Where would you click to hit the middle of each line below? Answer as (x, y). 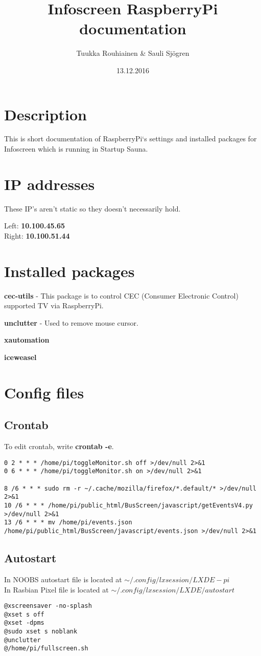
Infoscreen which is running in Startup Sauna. (76, 149)
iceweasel (20, 357)
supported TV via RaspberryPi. (54, 305)
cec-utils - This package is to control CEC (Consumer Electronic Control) (121, 295)
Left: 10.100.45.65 (35, 226)
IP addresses (50, 184)
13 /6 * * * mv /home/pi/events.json (68, 523)
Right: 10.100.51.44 (37, 235)
